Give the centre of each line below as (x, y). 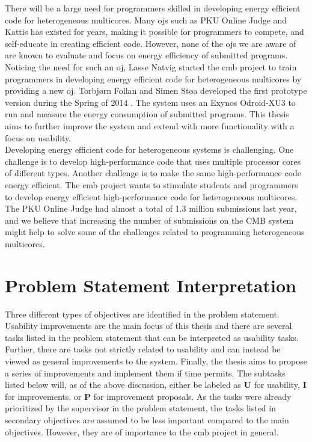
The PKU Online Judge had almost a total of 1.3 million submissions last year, (151, 208)
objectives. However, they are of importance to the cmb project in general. (142, 431)
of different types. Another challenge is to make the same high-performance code (153, 173)
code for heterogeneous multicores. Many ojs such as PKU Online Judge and (146, 20)
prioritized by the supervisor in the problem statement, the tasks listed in (140, 408)
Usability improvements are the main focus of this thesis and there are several (148, 326)
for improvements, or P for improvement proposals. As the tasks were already (148, 396)
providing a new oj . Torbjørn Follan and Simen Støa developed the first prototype (156, 91)
